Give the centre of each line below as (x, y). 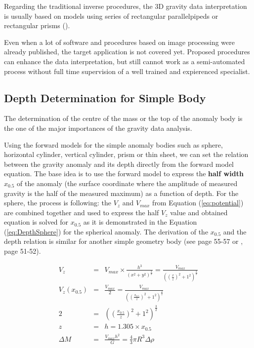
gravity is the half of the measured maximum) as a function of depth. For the (121, 193)
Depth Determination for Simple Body (105, 97)
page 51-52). (22, 251)
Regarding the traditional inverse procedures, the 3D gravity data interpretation (126, 6)
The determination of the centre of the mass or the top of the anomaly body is (123, 118)
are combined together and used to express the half (82, 212)
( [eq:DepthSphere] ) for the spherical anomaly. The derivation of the (106, 231)
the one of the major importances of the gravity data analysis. (98, 128)
